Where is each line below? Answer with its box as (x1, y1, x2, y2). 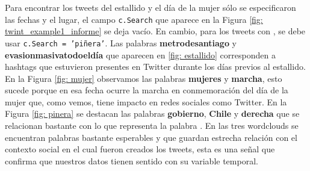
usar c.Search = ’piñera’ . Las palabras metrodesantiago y (5, 36, 237, 49)
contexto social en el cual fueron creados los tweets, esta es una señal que (5, 143, 275, 155)
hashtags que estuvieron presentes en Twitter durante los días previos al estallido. (5, 60, 306, 73)
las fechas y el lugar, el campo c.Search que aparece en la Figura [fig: (5, 13, 263, 25)
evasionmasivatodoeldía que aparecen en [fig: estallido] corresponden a (5, 48, 276, 61)
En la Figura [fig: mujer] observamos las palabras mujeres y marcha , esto (5, 72, 282, 84)
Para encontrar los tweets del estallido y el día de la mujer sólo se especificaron (5, 1, 296, 13)
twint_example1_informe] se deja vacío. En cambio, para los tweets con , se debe (5, 25, 306, 37)
